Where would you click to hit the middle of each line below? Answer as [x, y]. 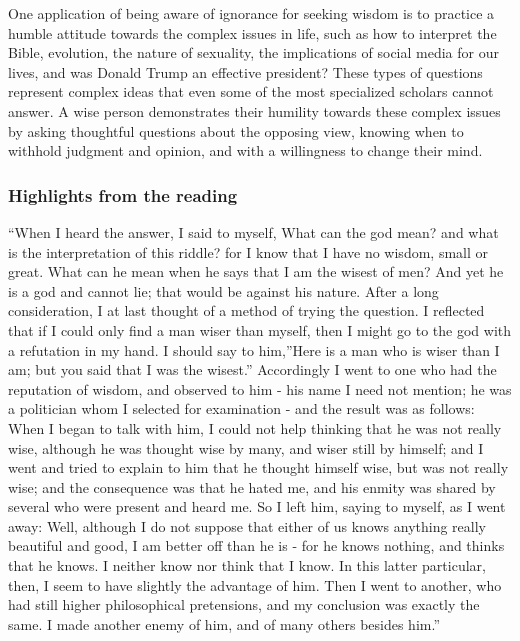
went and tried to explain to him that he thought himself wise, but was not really [258, 467]
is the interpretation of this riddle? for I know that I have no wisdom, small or [248, 251]
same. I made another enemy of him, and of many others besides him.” [224, 623]
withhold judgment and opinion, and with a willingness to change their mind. [245, 150]
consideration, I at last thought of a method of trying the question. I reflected [246, 310]
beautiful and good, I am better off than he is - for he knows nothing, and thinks [256, 545]
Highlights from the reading [123, 194]
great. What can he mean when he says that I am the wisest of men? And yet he [256, 271]
